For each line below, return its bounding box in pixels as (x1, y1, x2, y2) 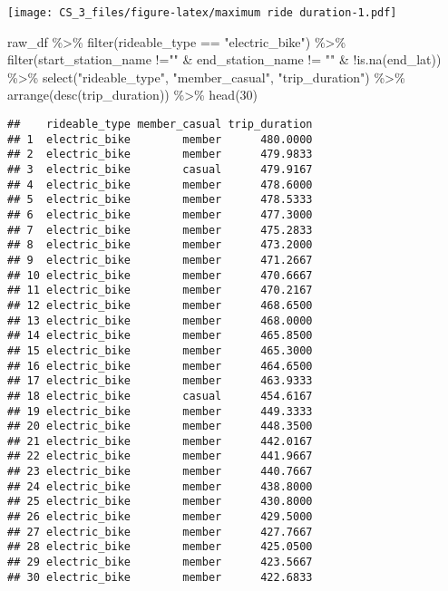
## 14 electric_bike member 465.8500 (7, 329, 313, 343)
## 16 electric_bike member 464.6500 (7, 359, 313, 373)
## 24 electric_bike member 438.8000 (7, 480, 313, 493)
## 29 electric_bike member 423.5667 (7, 556, 313, 569)
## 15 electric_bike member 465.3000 (7, 344, 313, 357)
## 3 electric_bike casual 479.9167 (7, 163, 313, 176)
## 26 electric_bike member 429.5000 (7, 510, 313, 524)
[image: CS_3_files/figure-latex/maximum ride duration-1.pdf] (7, 6, 397, 19)
